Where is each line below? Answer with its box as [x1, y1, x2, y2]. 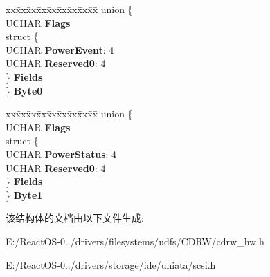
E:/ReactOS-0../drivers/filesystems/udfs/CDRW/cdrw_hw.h [6, 233, 264, 248]
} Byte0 [6, 83, 43, 97]
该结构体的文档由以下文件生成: [6, 211, 144, 225]
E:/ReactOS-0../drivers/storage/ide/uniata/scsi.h [6, 257, 216, 271]
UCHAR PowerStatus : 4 [6, 146, 117, 161]
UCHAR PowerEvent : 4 [6, 42, 114, 57]
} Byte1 [6, 187, 43, 202]
